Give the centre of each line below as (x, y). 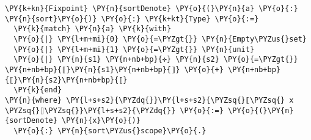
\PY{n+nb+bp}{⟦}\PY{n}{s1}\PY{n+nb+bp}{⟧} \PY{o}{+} (114, 69)
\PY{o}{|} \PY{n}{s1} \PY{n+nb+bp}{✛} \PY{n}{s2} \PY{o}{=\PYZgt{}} (156, 60)
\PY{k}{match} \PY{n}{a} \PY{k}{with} (93, 29)
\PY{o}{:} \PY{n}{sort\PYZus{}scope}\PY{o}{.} (110, 131)
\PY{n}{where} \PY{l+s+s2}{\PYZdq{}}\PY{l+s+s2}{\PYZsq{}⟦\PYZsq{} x (149, 100)
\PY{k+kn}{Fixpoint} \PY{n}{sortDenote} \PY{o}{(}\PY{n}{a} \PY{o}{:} (152, 9)
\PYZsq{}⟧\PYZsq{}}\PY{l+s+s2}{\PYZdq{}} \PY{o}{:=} (114, 110)
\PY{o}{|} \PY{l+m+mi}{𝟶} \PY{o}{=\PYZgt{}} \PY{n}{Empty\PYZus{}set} (160, 39)
